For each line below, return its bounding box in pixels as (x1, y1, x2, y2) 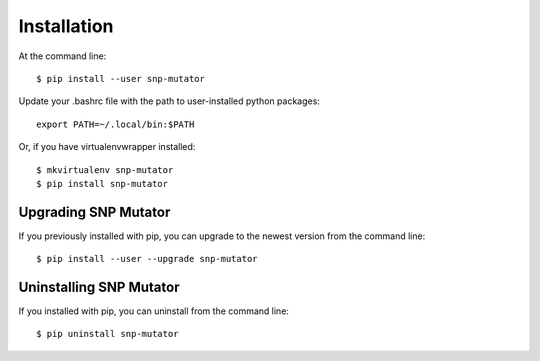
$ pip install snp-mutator (36, 178, 169, 189)
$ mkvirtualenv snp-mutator (36, 164, 174, 175)
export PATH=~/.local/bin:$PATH (36, 118, 195, 130)
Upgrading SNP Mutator (18, 203, 171, 220)
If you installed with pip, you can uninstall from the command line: (18, 305, 290, 317)
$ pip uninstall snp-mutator (36, 328, 179, 340)
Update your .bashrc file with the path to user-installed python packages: (18, 95, 320, 107)
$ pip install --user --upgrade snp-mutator (36, 253, 259, 265)
